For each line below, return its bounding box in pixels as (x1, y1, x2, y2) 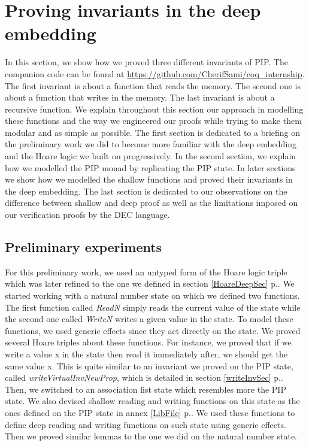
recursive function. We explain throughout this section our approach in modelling (5, 102, 304, 115)
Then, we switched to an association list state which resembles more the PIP (5, 383, 286, 395)
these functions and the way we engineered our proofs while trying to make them (5, 114, 302, 127)
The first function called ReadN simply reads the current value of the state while (5, 301, 301, 313)
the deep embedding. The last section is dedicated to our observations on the (5, 184, 287, 197)
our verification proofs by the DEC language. (5, 208, 170, 221)
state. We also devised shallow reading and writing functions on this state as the (5, 395, 300, 407)
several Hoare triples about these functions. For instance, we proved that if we (5, 336, 292, 348)
